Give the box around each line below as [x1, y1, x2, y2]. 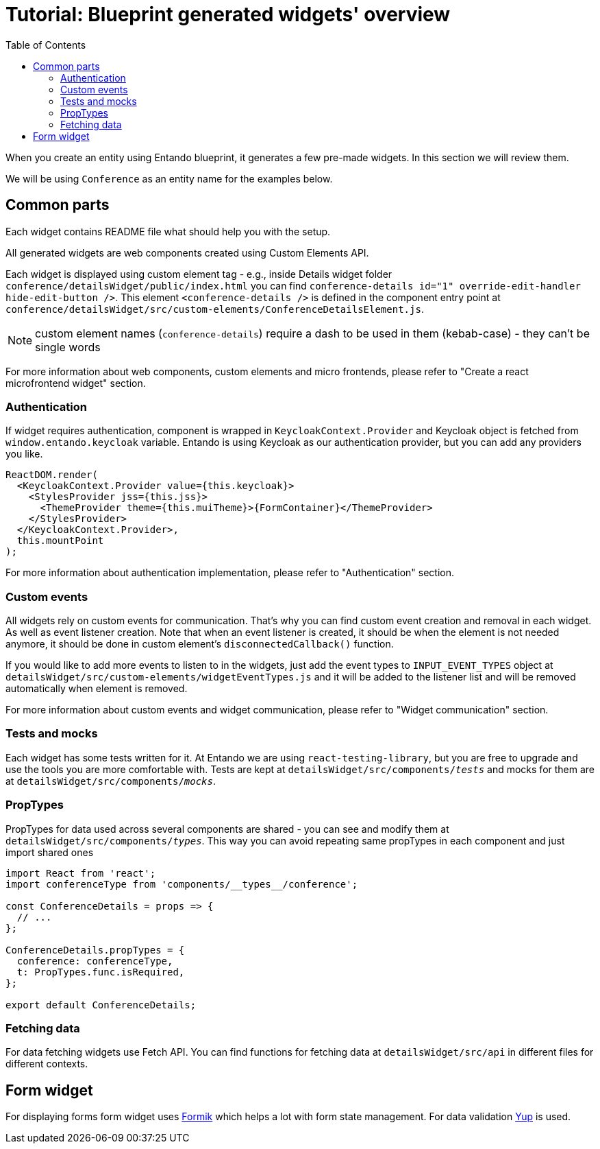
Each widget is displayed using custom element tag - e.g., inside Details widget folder [5, 268, 392, 280]
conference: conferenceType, [16, 955, 173, 967]
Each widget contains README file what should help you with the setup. [5, 225, 331, 237]
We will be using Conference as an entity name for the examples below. [5, 172, 333, 185]
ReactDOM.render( [5, 469, 98, 481]
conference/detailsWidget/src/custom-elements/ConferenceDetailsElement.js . [5, 303, 424, 315]
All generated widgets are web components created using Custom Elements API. [5, 246, 369, 259]
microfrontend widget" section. [5, 377, 146, 389]
